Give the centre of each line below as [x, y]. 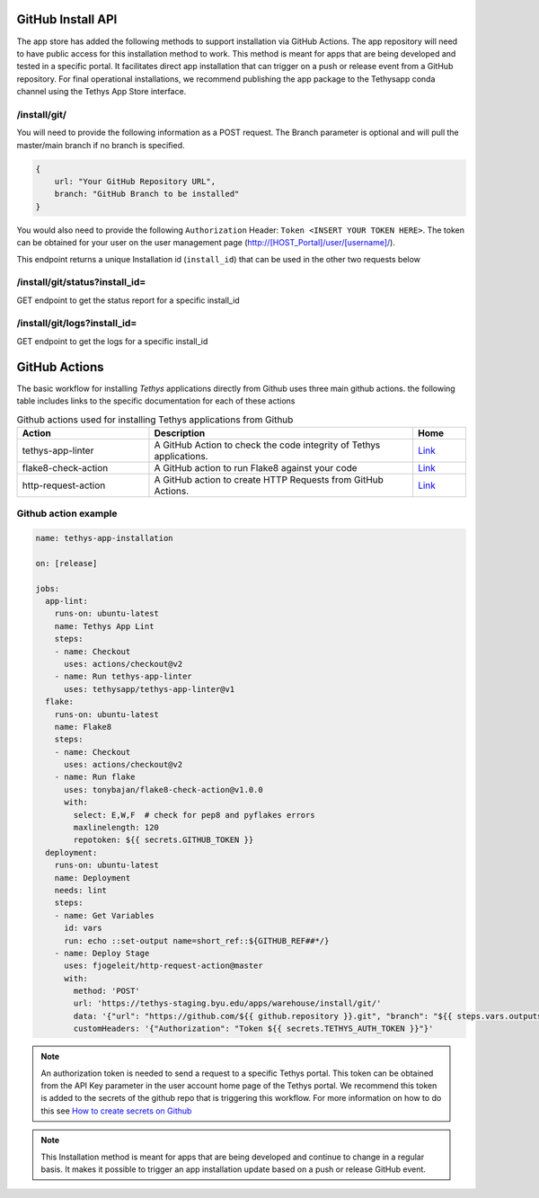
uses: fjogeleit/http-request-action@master [164, 966]
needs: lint [81, 890]
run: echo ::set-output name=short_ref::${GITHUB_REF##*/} [197, 941]
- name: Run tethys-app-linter [123, 677]
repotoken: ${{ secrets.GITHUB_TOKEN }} [163, 840]
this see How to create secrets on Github [116, 1111]
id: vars [83, 928]
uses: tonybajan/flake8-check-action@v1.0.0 [164, 790]
